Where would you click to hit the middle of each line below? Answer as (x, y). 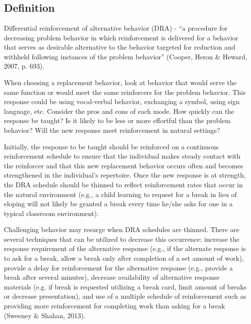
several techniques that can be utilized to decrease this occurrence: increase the (122, 239)
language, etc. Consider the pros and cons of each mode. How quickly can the (119, 111)
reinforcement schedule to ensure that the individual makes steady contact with (122, 156)
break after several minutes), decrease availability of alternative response (112, 277)
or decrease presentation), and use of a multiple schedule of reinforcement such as (125, 296)
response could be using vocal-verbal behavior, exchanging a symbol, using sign (122, 101)
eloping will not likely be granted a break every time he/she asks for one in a (118, 204)
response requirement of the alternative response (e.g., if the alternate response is (125, 248)
